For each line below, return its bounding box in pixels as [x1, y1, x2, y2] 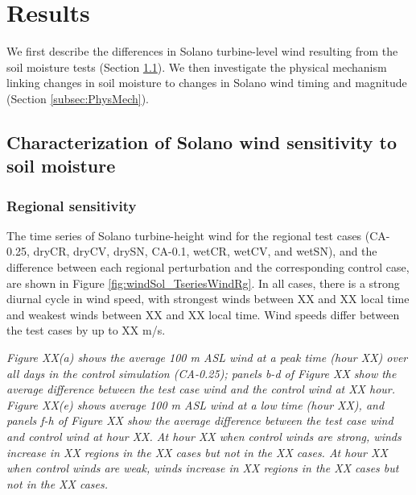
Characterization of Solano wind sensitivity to [6, 129, 397, 154]
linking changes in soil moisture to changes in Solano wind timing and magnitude [6, 74, 407, 91]
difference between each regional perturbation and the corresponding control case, [6, 259, 410, 276]
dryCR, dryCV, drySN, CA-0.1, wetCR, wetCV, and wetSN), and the [33, 243, 377, 260]
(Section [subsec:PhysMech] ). [6, 89, 150, 106]
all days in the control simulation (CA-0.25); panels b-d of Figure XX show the [6, 364, 397, 381]
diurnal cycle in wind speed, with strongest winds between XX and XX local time [6, 290, 410, 307]
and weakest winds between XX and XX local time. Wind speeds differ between [6, 306, 400, 322]
